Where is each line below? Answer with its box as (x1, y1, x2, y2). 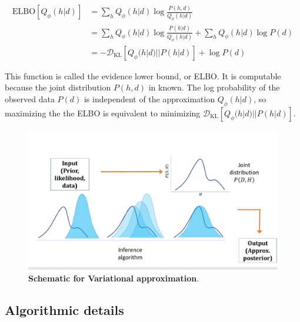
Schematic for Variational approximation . (28, 271, 199, 284)
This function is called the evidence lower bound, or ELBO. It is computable (5, 69, 281, 82)
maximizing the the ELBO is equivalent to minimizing (5, 106, 201, 119)
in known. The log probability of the (148, 81, 280, 93)
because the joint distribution (5, 81, 111, 93)
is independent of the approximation (84, 93, 215, 105)
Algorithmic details (5, 300, 124, 318)
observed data (5, 93, 55, 105)
